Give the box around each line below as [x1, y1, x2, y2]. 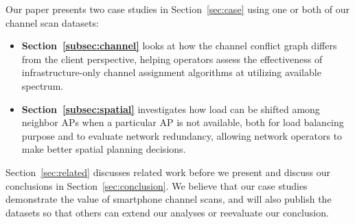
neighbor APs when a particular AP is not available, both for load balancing [21, 115, 344, 129]
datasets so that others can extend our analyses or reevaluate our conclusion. [5, 205, 329, 219]
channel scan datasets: [5, 15, 99, 29]
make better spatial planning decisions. [21, 142, 186, 156]
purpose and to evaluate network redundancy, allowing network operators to [21, 128, 343, 142]
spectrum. [21, 78, 64, 92]
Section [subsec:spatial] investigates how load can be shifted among [21, 101, 320, 116]
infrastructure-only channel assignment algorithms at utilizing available [21, 65, 321, 79]
